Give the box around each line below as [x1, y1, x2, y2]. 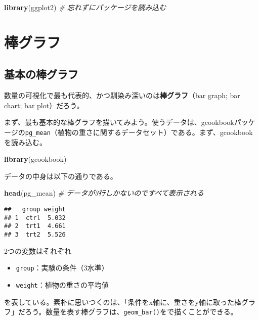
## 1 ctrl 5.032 [4, 214, 66, 221]
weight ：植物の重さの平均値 [16, 279, 109, 290]
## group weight [4, 205, 66, 213]
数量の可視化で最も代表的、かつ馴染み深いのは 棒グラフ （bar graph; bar [4, 90, 240, 101]
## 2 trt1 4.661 [4, 222, 66, 230]
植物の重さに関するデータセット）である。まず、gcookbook [57, 126, 253, 137]
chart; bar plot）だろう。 [4, 100, 84, 110]
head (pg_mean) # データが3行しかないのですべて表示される [4, 188, 204, 198]
